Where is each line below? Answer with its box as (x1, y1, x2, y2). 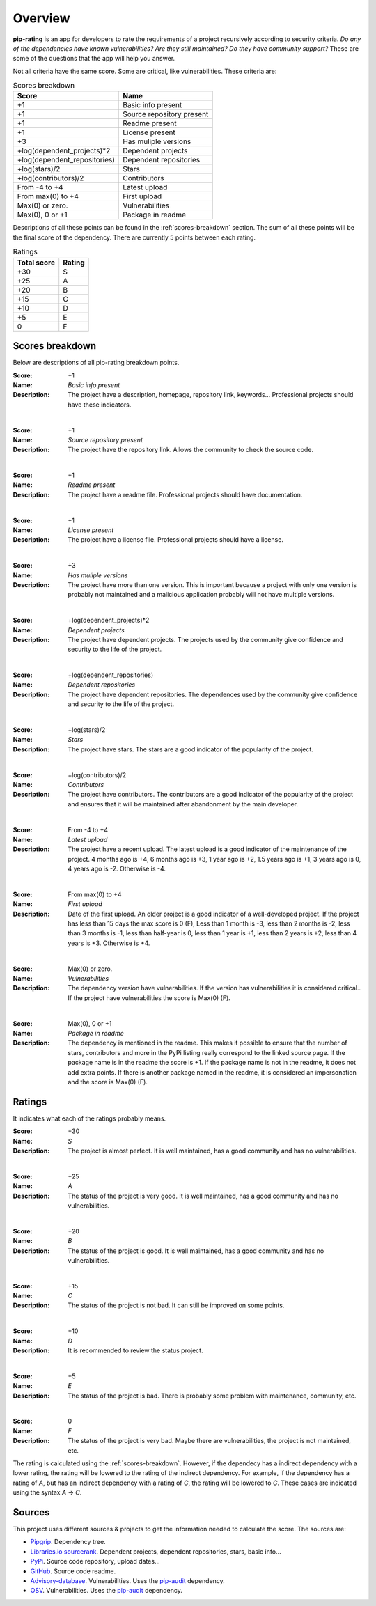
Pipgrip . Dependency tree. (30, 1538, 106, 1546)
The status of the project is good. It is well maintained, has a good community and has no (68, 1247, 324, 1255)
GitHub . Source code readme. (30, 1567, 116, 1575)
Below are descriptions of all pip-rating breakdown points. (13, 359, 180, 367)
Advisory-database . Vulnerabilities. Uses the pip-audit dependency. (30, 1576, 226, 1584)
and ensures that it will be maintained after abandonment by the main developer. (68, 800, 299, 808)
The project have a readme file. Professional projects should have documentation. (68, 490, 303, 499)
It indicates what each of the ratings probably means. (13, 1114, 166, 1123)
